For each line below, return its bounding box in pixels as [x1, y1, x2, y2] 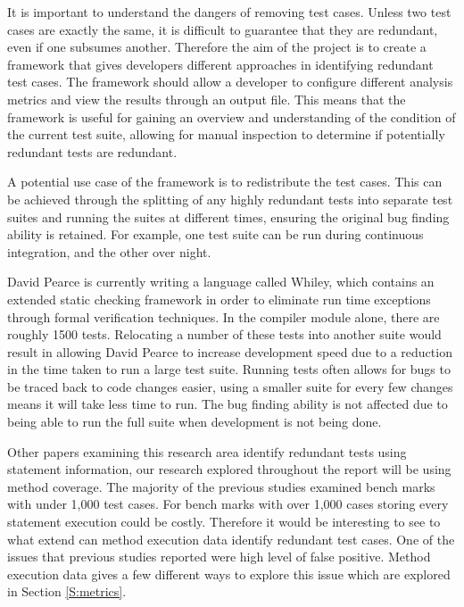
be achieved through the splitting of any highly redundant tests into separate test [7, 189, 453, 208]
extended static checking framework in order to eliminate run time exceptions [7, 289, 431, 308]
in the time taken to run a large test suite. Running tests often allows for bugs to [7, 360, 451, 378]
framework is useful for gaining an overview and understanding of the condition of [7, 107, 456, 126]
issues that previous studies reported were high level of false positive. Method [7, 547, 431, 566]
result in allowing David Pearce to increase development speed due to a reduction [7, 342, 452, 361]
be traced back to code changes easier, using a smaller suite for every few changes [7, 377, 453, 395]
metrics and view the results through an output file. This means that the [7, 89, 406, 108]
